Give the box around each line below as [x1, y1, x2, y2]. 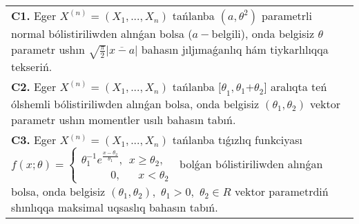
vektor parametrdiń [234, 183, 329, 200]
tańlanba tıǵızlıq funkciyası [172, 132, 302, 148]
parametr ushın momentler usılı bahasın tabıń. [11, 112, 236, 128]
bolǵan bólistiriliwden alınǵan [179, 156, 323, 172]
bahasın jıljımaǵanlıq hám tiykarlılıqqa [141, 41, 329, 57]
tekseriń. [11, 59, 52, 75]
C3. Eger [11, 132, 57, 148]
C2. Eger [11, 79, 57, 95]
